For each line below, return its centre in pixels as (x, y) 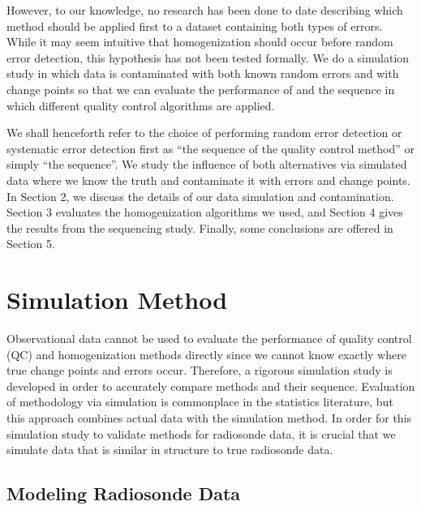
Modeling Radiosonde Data (124, 493)
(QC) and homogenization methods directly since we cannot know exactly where (206, 354)
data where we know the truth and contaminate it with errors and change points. (208, 180)
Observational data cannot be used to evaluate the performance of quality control (209, 339)
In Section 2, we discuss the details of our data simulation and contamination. (200, 196)
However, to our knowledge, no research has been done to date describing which (205, 10)
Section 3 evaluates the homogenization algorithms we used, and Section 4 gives (205, 212)
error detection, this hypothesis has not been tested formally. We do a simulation (208, 57)
